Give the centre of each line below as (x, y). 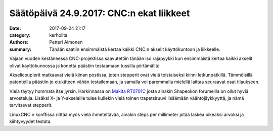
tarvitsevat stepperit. (31, 105)
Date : (15, 28)
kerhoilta (58, 35)
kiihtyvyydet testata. (31, 121)
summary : (20, 49)
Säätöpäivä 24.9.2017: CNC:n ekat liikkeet (100, 13)
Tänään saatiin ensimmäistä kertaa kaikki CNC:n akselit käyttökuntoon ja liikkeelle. (135, 49)
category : (20, 35)
